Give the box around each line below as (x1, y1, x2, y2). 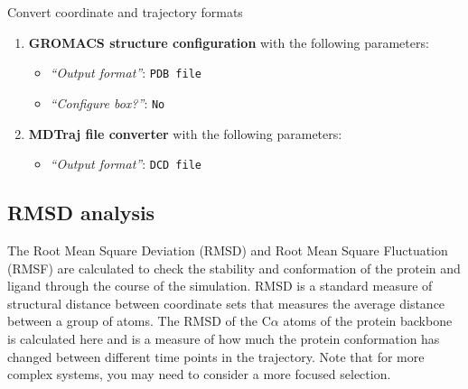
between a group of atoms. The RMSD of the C (7, 311, 271, 330)
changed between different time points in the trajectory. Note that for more (7, 347, 425, 366)
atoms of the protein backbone (283, 311, 453, 330)
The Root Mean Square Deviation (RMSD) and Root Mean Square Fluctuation (7, 240, 448, 259)
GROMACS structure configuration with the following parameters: (28, 32, 429, 51)
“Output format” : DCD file (50, 154, 202, 173)
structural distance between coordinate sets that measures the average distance (7, 293, 445, 312)
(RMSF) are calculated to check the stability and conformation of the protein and (7, 258, 461, 277)
